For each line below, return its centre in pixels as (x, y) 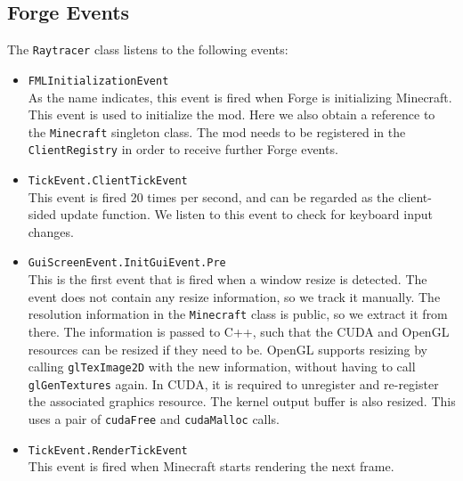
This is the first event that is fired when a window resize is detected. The (227, 279)
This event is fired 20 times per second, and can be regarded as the (211, 196)
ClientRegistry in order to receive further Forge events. (183, 149)
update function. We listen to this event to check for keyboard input (246, 214)
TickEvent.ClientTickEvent (108, 181)
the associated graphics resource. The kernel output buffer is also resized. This (242, 401)
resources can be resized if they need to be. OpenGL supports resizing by (227, 349)
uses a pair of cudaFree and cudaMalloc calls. (154, 419)
